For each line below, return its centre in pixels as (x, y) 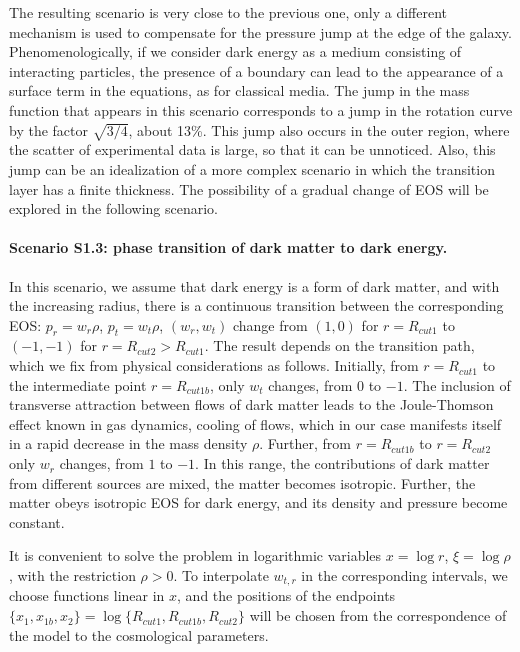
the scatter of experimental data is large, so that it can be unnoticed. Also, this (252, 149)
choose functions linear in (87, 595)
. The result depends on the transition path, (339, 345)
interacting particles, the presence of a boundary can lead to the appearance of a (256, 70)
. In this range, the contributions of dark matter (342, 463)
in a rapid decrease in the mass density (128, 443)
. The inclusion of (457, 384)
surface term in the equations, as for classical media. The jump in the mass (239, 90)
